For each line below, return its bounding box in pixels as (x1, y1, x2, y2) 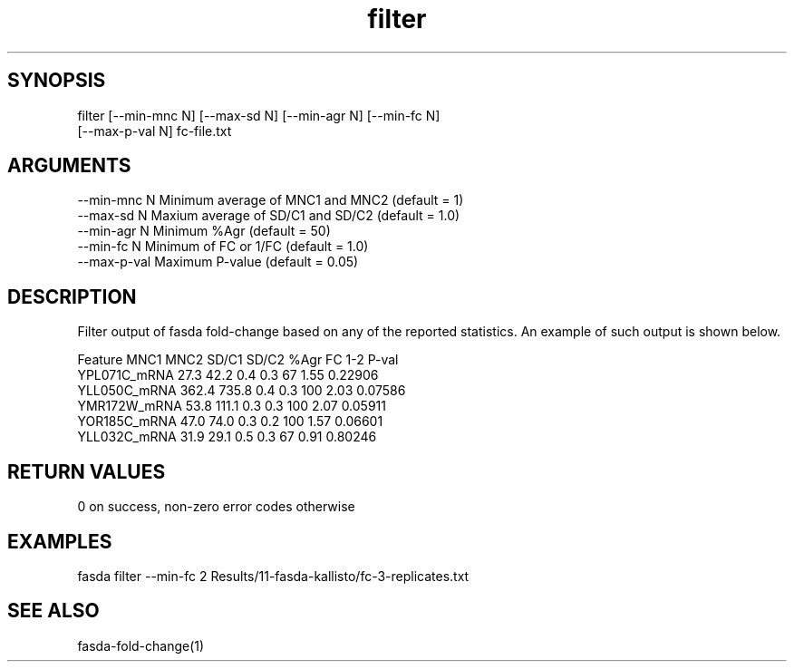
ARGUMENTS (7, 154, 131, 178)
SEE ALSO (7, 599, 100, 623)
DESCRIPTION (7, 285, 137, 308)
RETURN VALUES (7, 460, 166, 483)
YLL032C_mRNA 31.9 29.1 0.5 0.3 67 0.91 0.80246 (77, 429, 377, 445)
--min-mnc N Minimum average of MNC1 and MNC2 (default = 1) (77, 192, 464, 208)
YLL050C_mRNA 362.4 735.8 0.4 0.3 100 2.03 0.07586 (77, 383, 406, 399)
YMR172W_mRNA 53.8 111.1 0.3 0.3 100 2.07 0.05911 (77, 398, 386, 414)
